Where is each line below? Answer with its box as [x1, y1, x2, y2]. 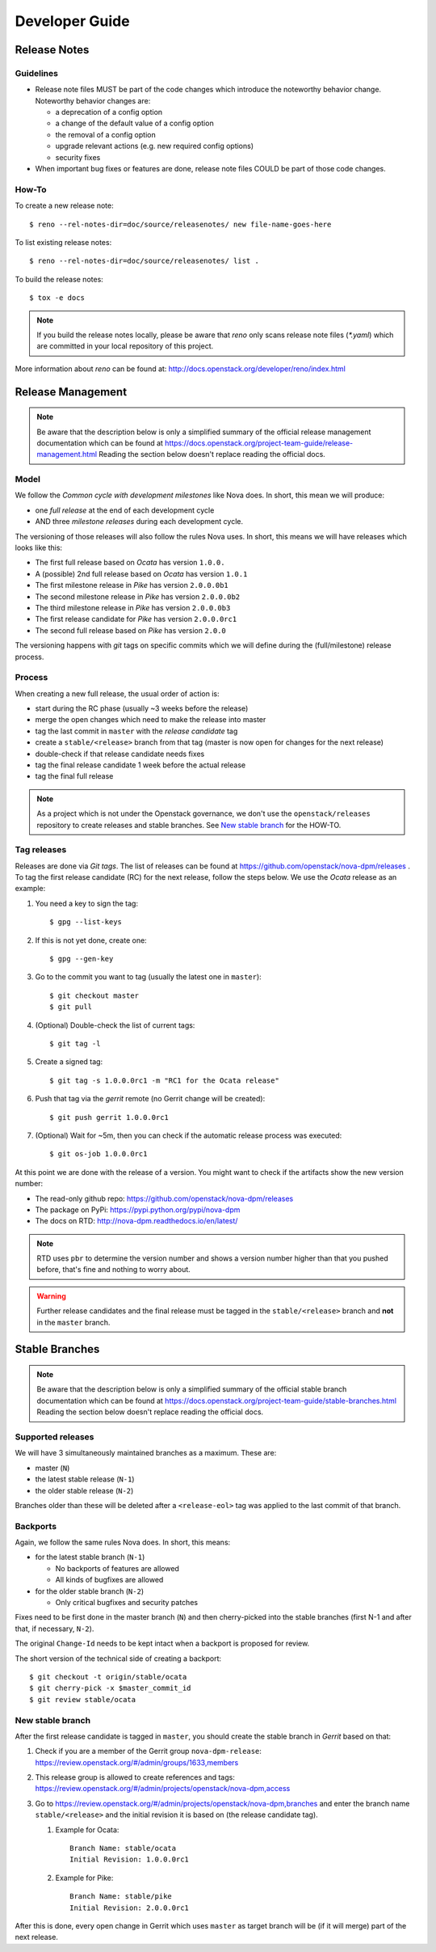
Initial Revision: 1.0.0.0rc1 [69, 1855, 190, 1864]
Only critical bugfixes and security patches [55, 1598, 198, 1607]
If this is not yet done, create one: [35, 935, 147, 945]
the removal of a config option [55, 129, 157, 139]
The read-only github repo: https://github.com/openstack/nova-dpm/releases [35, 1194, 294, 1203]
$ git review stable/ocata [29, 1695, 136, 1704]
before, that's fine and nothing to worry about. [36, 1265, 191, 1274]
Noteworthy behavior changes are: [35, 95, 151, 105]
